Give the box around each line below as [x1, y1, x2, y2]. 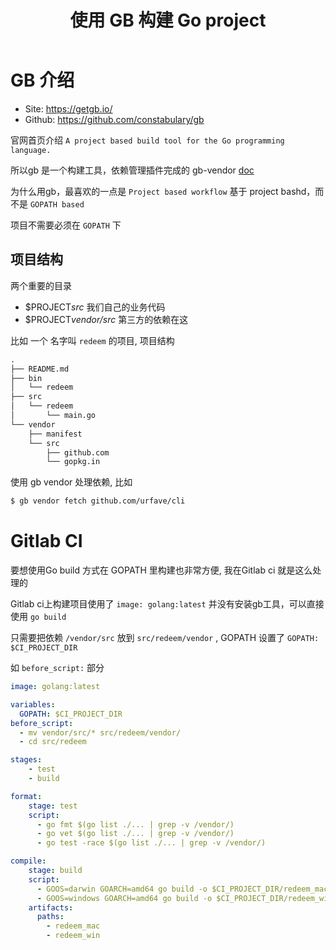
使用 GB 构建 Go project [69, 9, 267, 32]
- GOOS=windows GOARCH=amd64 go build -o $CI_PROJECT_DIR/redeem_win [36, 893, 333, 903]
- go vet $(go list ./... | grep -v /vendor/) [36, 829, 235, 839]
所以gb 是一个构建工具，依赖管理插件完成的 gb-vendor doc [10, 164, 255, 176]
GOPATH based [29, 199, 85, 210]
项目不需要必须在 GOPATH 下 [10, 219, 122, 231]
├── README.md [10, 364, 70, 374]
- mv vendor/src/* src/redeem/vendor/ [19, 727, 182, 738]
